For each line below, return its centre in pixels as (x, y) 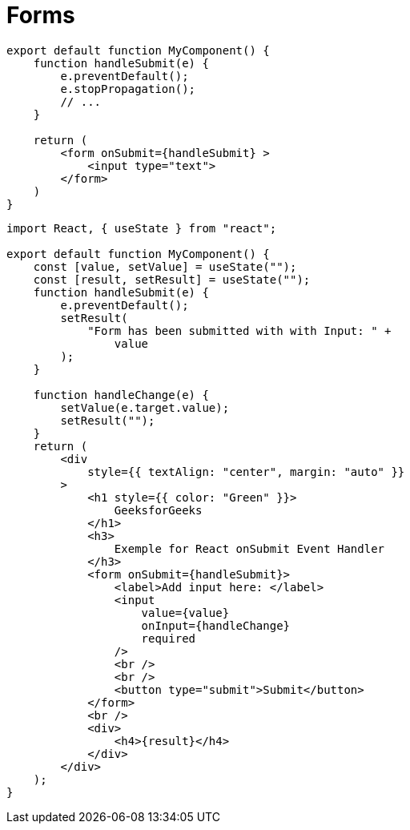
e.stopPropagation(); (128, 89)
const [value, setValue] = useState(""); (165, 266)
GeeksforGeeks (158, 510)
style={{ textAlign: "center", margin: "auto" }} (246, 471)
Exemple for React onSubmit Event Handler (249, 548)
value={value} (185, 612)
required (169, 638)
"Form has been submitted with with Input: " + (239, 330)
